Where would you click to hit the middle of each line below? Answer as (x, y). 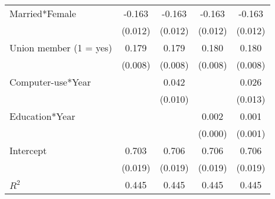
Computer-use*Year (50, 82)
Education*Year (42, 116)
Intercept (28, 150)
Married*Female (43, 13)
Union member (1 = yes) (61, 48)
